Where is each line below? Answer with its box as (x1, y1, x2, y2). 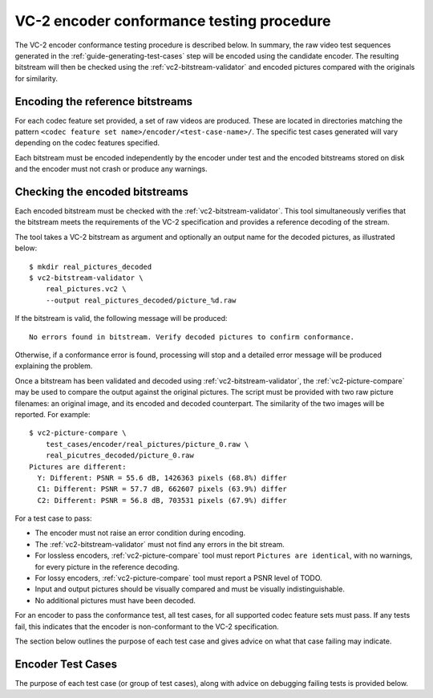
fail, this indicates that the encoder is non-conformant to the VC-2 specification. (14, 622, 280, 631)
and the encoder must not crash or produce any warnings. (14, 164, 208, 174)
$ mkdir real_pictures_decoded (29, 262, 152, 271)
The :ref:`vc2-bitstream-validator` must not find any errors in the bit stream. (34, 539, 285, 549)
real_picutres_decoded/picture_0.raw (45, 451, 194, 461)
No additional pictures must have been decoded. (34, 595, 196, 605)
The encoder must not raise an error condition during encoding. (34, 528, 246, 538)
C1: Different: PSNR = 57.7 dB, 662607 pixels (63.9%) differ (37, 485, 288, 493)
